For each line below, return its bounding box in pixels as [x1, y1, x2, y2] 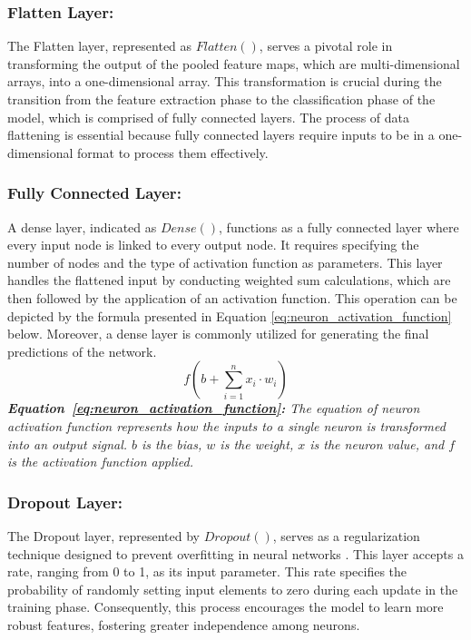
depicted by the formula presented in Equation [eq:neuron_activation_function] [7, 306, 452, 325]
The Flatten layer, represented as [7, 36, 192, 55]
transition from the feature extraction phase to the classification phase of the [7, 90, 436, 108]
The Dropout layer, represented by [7, 526, 200, 545]
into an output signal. [7, 434, 128, 453]
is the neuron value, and [309, 434, 445, 453]
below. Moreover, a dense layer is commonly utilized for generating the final [7, 324, 429, 343]
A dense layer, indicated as [7, 217, 157, 236]
